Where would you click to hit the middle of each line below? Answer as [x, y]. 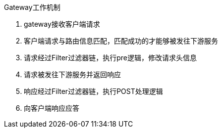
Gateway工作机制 [32, 7]
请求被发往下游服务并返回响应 [72, 74]
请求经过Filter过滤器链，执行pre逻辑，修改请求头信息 [110, 58]
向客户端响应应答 [52, 108]
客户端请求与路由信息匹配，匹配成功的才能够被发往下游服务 [121, 41]
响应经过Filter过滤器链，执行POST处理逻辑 [93, 91]
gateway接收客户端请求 [62, 24]
